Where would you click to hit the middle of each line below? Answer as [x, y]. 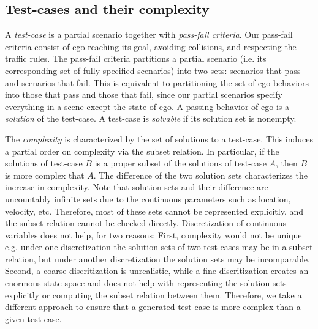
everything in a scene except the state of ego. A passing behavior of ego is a [147, 106]
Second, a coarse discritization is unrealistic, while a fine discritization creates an [157, 271]
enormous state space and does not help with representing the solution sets [146, 283]
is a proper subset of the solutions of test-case [180, 163]
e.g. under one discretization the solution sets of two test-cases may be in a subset [159, 247]
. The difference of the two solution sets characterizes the [200, 175]
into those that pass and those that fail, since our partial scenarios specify [144, 94]
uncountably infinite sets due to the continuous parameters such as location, [148, 198]
